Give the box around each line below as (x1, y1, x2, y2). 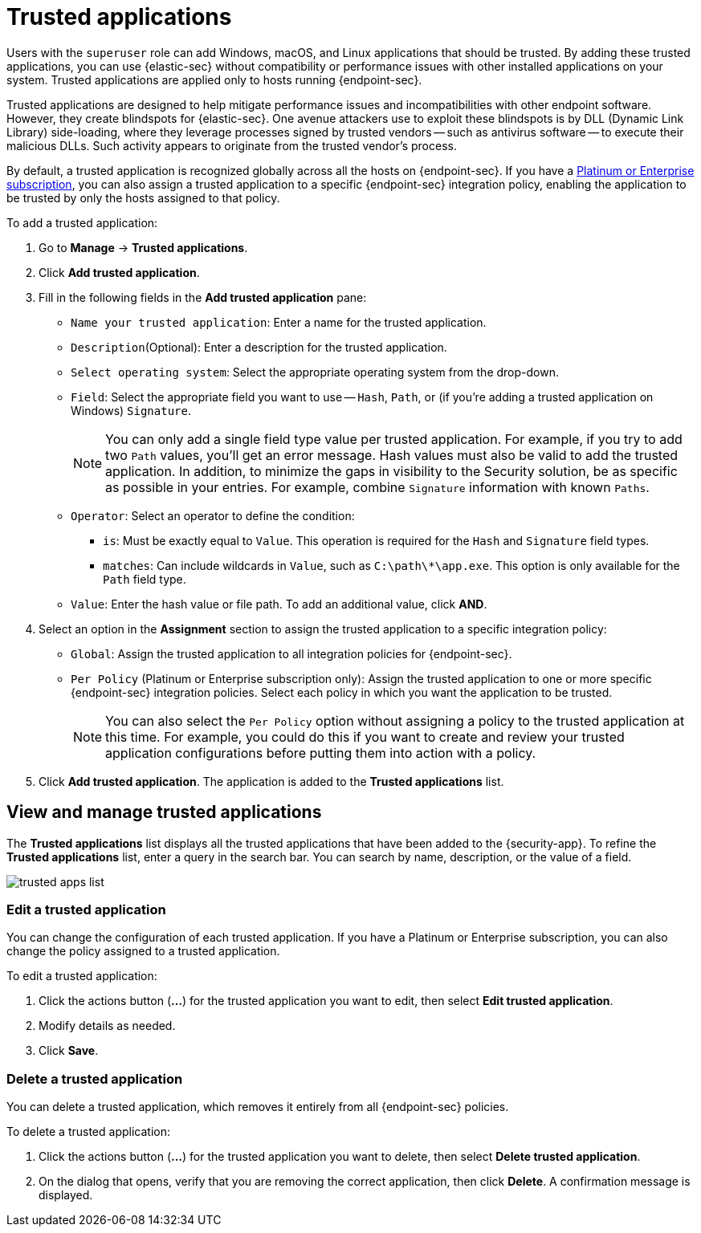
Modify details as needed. (39, 1019, 176, 1033)
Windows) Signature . (71, 403, 191, 417)
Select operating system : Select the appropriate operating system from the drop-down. (71, 364, 559, 379)
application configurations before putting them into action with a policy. (105, 744, 536, 761)
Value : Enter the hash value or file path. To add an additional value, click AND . (71, 596, 487, 611)
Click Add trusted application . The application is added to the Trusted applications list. (39, 774, 504, 788)
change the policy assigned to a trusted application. (6, 944, 280, 958)
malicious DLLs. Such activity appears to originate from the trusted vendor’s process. (6, 138, 457, 153)
